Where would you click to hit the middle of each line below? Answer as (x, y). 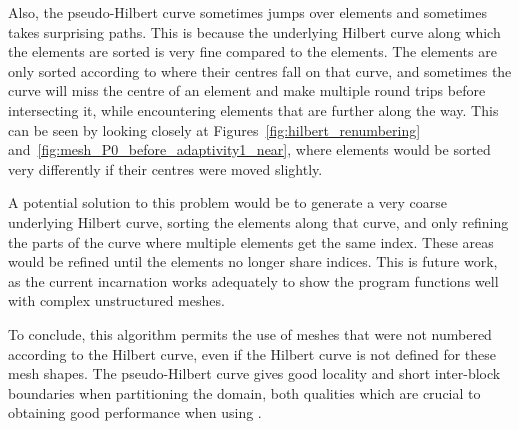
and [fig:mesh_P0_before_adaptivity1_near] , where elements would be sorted (249, 149)
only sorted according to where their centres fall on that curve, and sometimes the (260, 70)
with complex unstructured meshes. (116, 300)
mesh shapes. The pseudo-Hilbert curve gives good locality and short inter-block (254, 373)
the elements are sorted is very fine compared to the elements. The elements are (252, 51)
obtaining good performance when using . (135, 412)
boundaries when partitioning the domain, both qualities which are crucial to (244, 392)
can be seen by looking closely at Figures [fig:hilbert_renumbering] (214, 129)
